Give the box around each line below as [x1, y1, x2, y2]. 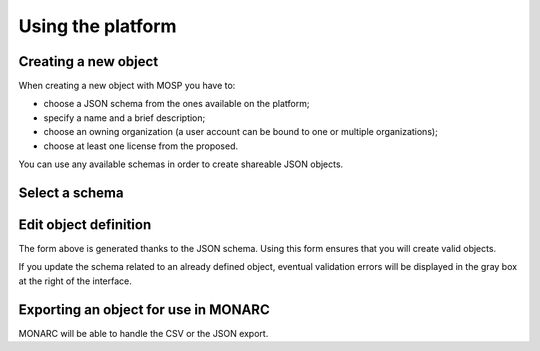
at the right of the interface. [18, 275, 132, 287]
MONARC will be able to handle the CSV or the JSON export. [18, 327, 269, 339]
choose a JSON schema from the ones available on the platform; [43, 98, 310, 110]
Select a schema [18, 184, 124, 201]
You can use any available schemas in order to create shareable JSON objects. [18, 158, 344, 170]
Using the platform [18, 15, 177, 37]
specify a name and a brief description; [43, 111, 206, 124]
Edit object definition [18, 216, 152, 233]
